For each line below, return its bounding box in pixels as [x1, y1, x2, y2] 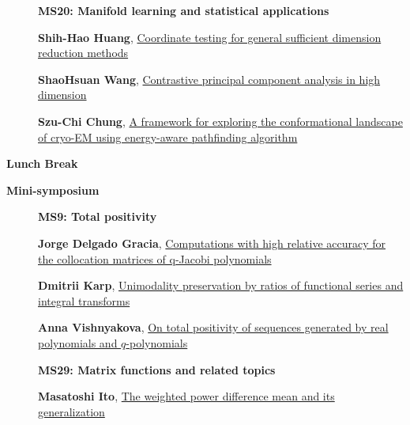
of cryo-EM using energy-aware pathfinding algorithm [38, 128, 298, 145]
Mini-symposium [6, 181, 100, 198]
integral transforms [38, 292, 130, 309]
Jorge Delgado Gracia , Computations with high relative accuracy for [38, 234, 386, 251]
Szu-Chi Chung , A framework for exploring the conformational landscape [38, 112, 403, 129]
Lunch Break [6, 155, 78, 172]
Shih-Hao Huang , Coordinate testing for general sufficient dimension [38, 28, 382, 45]
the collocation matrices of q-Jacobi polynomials [38, 250, 272, 267]
